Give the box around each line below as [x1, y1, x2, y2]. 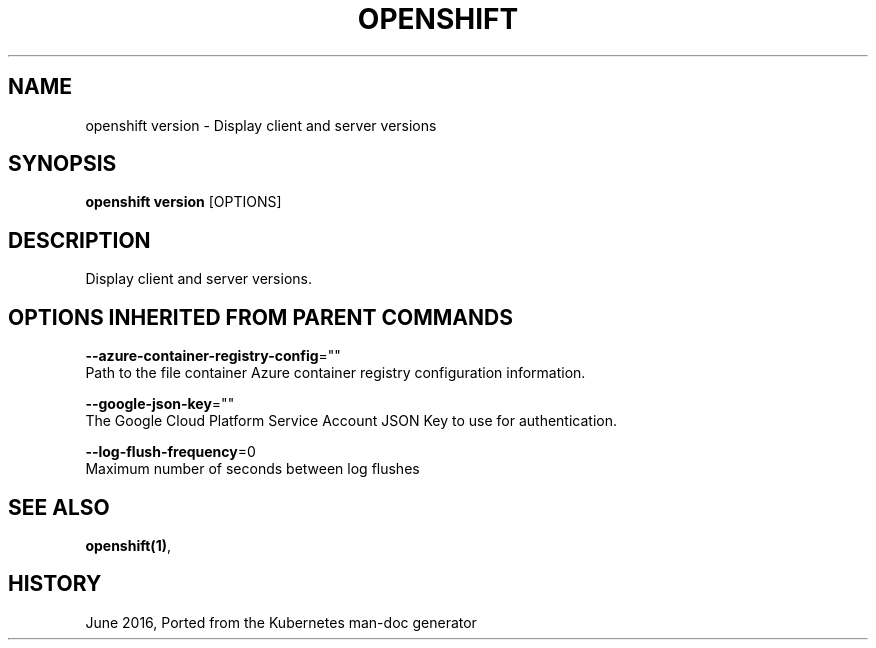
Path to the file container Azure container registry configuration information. [85, 364, 586, 382]
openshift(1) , [85, 536, 171, 554]
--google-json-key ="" [85, 395, 235, 413]
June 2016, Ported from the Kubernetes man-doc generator [85, 613, 477, 631]
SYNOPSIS [8, 151, 117, 177]
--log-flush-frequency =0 [85, 443, 256, 461]
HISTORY [8, 571, 102, 597]
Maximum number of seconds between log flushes [85, 460, 420, 478]
